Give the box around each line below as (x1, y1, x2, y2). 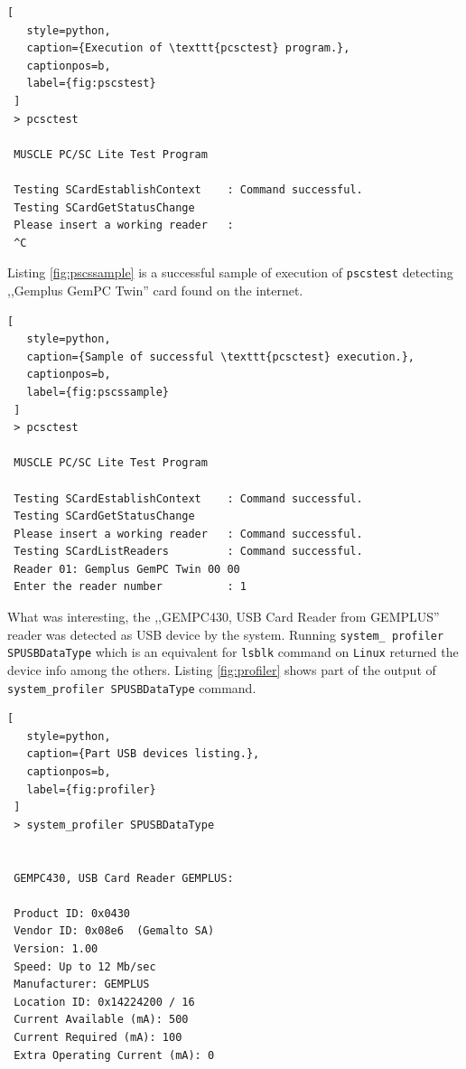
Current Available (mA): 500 (14, 1013, 189, 1027)
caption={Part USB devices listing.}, (26, 747, 260, 761)
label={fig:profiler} (26, 783, 156, 796)
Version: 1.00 (14, 942, 98, 955)
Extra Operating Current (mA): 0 (14, 1048, 215, 1062)
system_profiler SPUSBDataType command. (7, 678, 256, 697)
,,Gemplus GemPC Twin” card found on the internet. (7, 280, 303, 299)
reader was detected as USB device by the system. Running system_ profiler (7, 624, 444, 643)
